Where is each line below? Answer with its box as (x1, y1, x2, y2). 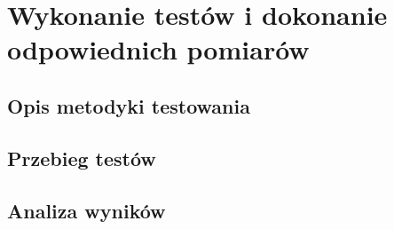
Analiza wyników (7, 196, 166, 224)
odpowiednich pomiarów (7, 31, 310, 67)
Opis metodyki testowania (7, 91, 250, 119)
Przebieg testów (7, 144, 156, 171)
